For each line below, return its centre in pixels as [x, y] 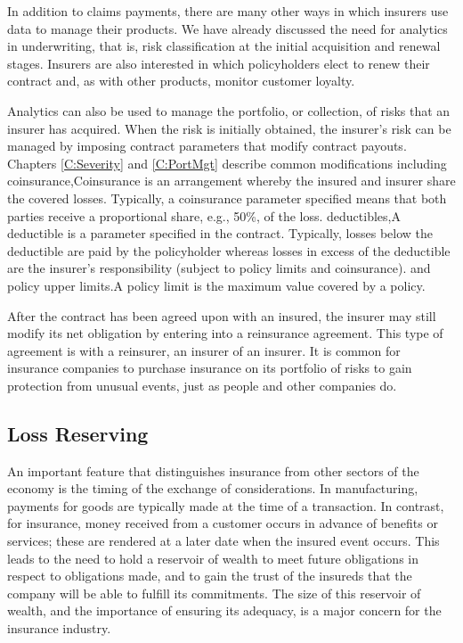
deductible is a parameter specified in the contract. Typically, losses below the [220, 233]
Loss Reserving [78, 433]
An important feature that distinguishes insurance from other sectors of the [213, 470]
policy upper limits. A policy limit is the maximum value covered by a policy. [216, 285]
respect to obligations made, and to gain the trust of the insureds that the [210, 576]
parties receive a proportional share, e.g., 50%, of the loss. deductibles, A [204, 215]
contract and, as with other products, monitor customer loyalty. [181, 81]
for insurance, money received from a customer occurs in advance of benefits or [223, 523]
